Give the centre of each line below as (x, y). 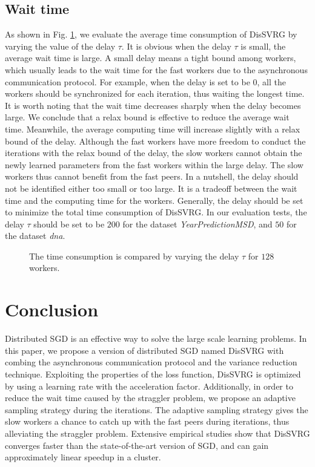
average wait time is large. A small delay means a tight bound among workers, (151, 58)
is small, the (263, 46)
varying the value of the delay (60, 46)
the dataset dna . (35, 236)
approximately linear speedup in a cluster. (83, 457)
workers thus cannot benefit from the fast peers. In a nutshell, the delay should (152, 176)
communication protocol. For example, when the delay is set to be (128, 81)
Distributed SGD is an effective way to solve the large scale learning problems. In (156, 338)
